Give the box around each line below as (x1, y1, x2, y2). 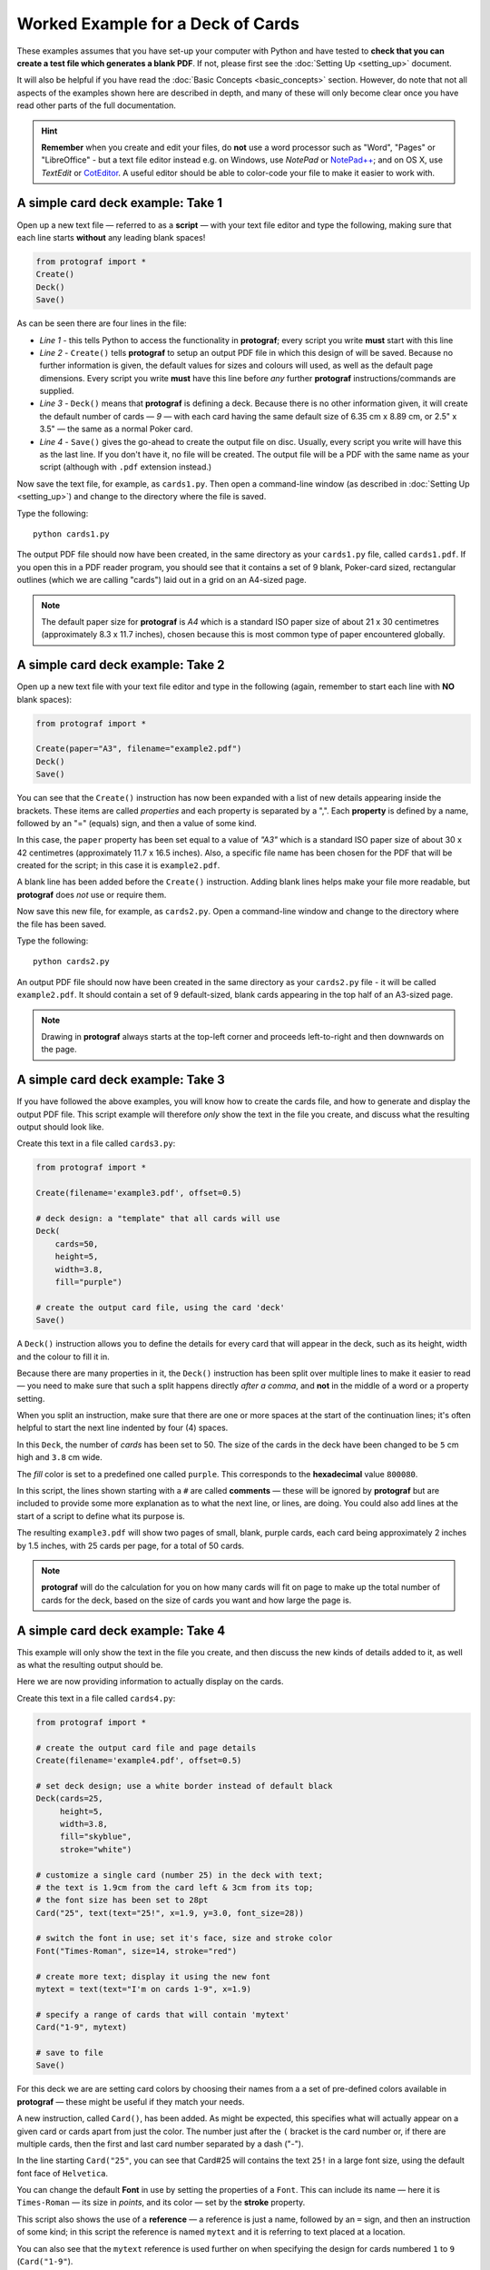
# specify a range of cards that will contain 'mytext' (35, 2009, 290, 2019)
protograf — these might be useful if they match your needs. (16, 2096, 245, 2107)
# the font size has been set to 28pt (35, 1895, 209, 1906)
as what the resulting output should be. (16, 1660, 163, 1671)
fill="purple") (54, 1277, 122, 1287)
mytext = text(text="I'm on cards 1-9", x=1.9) (35, 1984, 251, 1995)
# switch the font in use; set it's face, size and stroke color (35, 1933, 333, 1943)
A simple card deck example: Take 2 (16, 657, 226, 673)
